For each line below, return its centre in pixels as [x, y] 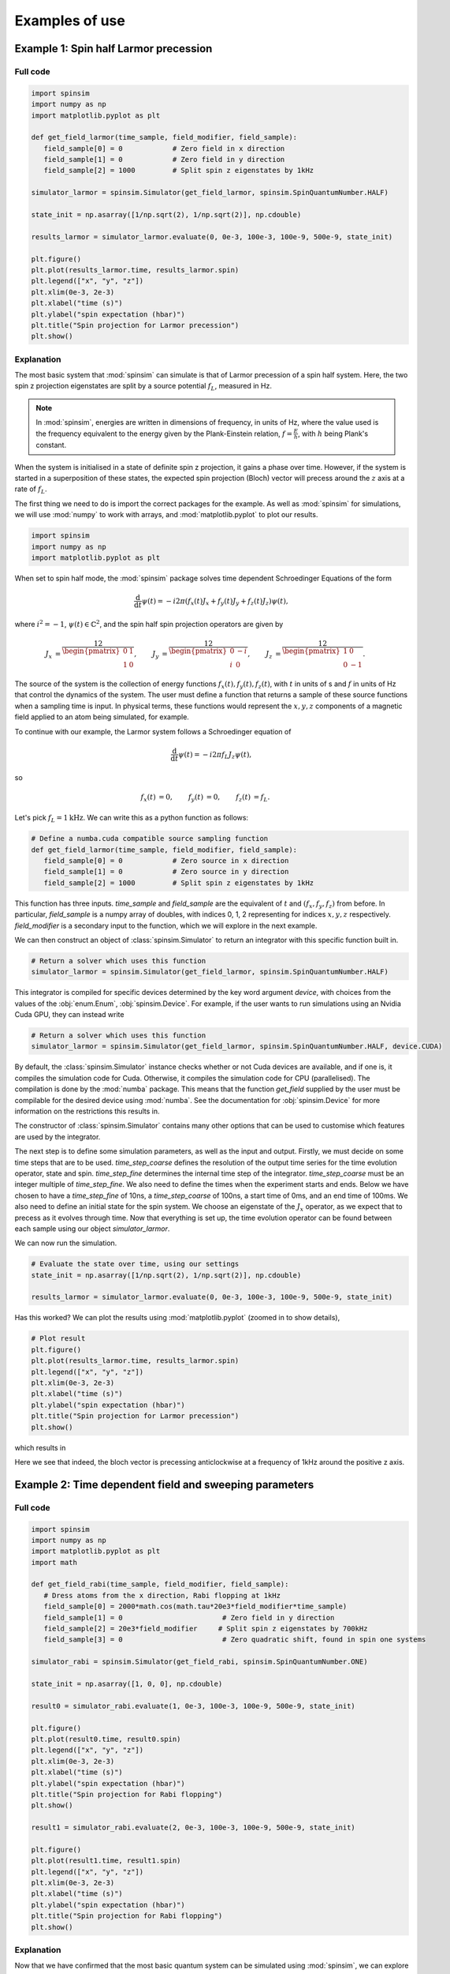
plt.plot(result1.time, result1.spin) [106, 1861]
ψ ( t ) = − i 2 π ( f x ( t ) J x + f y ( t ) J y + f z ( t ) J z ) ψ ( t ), [215, 602]
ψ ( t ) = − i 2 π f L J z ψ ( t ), [215, 756]
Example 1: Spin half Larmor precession [113, 49]
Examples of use [70, 21]
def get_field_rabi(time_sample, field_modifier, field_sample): [160, 1584]
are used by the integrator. [58, 1136]
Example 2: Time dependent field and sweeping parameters [164, 1484]
